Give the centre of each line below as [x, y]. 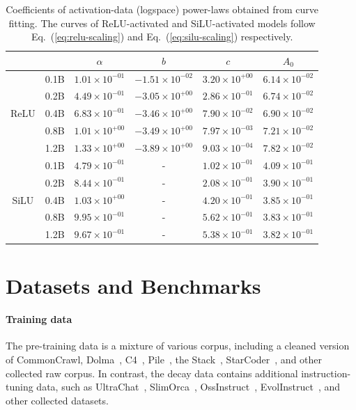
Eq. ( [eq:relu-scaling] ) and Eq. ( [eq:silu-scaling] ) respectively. [162, 37]
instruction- [326, 373]
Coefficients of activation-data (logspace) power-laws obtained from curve [162, 9]
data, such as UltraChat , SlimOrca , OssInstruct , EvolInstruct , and [188, 387]
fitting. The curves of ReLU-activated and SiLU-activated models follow [162, 23]
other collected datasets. [57, 400]
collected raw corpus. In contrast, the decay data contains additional [152, 373]
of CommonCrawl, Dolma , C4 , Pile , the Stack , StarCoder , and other [164, 360]
